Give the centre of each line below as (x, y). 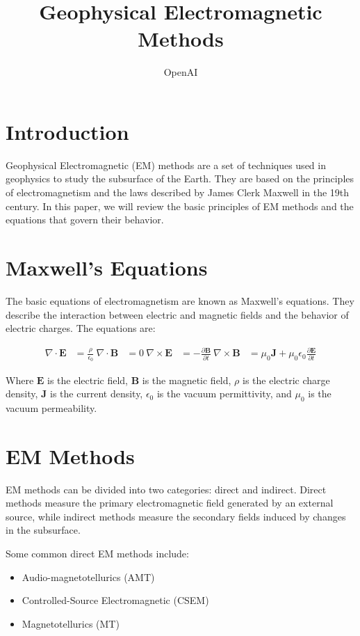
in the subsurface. (43, 530)
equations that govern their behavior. (85, 220)
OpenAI (181, 72)
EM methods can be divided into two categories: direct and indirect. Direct (166, 489)
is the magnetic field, (187, 380)
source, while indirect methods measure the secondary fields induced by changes (176, 516)
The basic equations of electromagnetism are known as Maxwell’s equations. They (180, 300)
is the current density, (97, 393)
